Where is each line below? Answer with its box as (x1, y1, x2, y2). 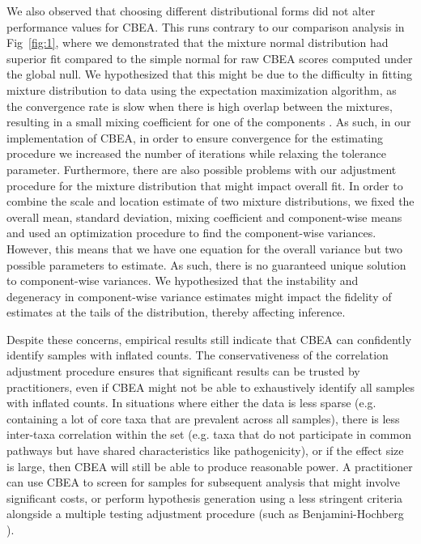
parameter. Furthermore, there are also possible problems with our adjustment (6, 160, 397, 177)
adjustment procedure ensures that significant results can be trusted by (6, 363, 360, 380)
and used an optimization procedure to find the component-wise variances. (6, 224, 376, 241)
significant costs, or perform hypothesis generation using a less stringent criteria (6, 489, 403, 506)
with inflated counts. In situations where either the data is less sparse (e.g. (6, 394, 376, 411)
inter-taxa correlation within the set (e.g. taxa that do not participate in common (6, 426, 411, 443)
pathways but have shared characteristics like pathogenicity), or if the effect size (6, 442, 404, 459)
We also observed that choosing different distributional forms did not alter (6, 2, 376, 19)
